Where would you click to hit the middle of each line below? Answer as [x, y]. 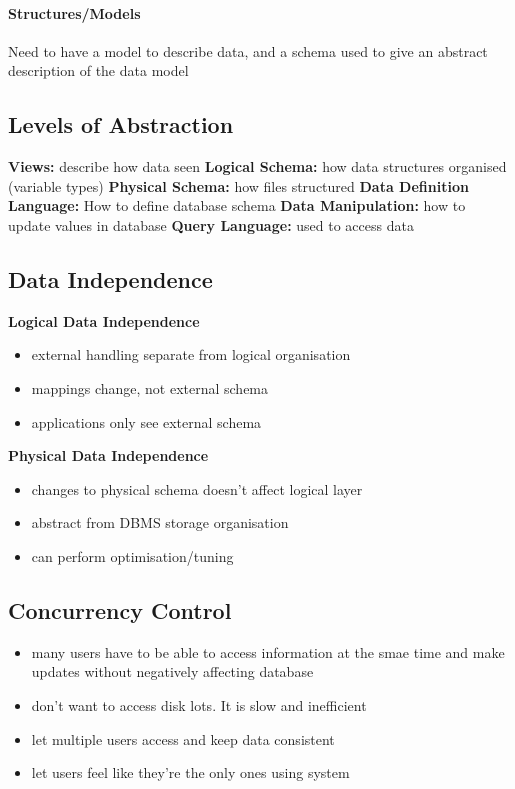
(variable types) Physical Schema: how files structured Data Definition [238, 185]
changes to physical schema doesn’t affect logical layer [197, 488]
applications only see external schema [146, 421]
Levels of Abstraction [121, 124]
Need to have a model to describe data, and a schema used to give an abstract [248, 50]
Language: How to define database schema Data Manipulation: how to [237, 205]
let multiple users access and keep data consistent [183, 738]
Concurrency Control [120, 609]
